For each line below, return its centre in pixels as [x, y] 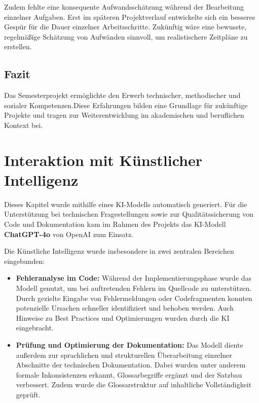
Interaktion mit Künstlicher [103, 160]
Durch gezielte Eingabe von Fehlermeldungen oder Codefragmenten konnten [134, 298]
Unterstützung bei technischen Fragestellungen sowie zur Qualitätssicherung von [129, 214]
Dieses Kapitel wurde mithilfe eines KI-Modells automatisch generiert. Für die [126, 204]
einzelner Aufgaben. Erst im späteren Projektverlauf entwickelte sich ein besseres [130, 16]
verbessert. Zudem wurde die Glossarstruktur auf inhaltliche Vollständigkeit [134, 384]
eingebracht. [35, 328]
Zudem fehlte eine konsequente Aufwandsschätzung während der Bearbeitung [124, 7]
